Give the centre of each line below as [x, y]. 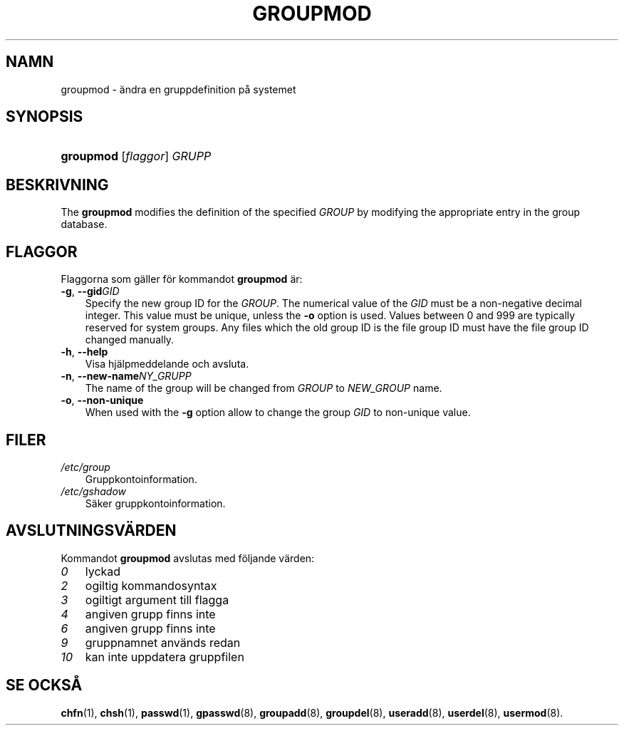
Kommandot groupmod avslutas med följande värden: [188, 558]
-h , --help [84, 352]
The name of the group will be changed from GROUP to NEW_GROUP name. [264, 388]
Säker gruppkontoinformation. [155, 503]
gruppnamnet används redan [163, 642]
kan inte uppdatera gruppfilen [165, 657]
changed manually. [130, 340]
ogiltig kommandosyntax [151, 585]
